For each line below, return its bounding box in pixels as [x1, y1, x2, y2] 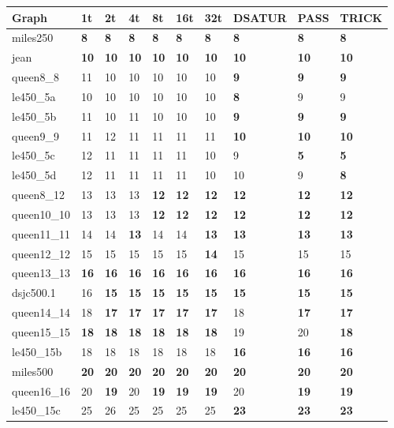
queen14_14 [12, 304, 70, 321]
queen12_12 [12, 245, 70, 261]
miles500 [12, 362, 54, 379]
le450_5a [12, 88, 56, 104]
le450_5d [12, 167, 57, 183]
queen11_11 [12, 225, 70, 242]
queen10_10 [12, 205, 70, 222]
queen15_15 [12, 324, 70, 340]
